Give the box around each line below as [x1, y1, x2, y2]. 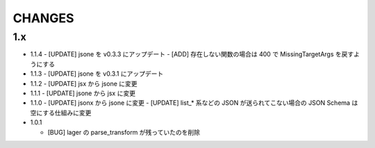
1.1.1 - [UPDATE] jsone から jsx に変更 [30, 89, 135, 97]
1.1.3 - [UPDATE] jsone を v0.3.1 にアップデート [30, 69, 164, 78]
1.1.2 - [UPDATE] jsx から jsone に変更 [30, 79, 137, 88]
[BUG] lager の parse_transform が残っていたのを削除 [47, 128, 201, 136]
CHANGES [12, 10, 74, 26]
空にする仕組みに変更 [30, 108, 92, 117]
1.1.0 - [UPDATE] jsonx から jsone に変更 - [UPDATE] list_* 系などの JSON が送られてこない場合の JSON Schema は [30, 99, 358, 107]
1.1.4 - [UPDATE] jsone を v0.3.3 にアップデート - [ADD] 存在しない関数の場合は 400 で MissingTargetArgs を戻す [30, 50, 354, 58]
